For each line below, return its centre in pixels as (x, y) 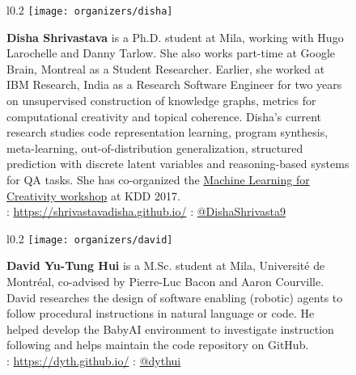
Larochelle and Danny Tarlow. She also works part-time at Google (171, 53)
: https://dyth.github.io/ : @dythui (94, 360)
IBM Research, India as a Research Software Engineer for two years (174, 84)
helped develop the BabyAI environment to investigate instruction (170, 329)
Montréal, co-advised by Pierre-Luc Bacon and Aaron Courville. (165, 282)
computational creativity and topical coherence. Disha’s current (164, 116)
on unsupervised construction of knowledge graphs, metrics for (161, 101)
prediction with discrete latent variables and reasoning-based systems (178, 164)
